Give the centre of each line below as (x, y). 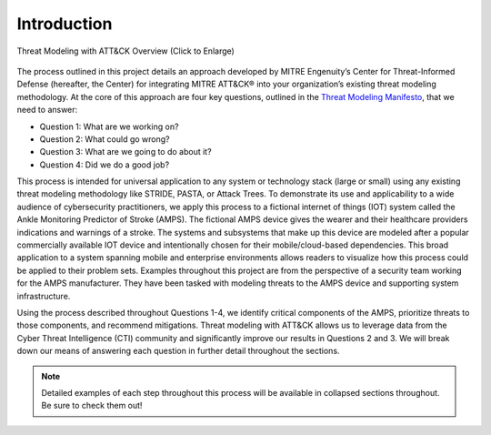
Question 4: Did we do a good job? (105, 165)
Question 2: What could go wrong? (105, 139)
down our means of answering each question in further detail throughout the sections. (178, 351)
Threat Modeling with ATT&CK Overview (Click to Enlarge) (126, 51)
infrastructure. (44, 296)
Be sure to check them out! (92, 406)
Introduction (65, 24)
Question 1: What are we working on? (109, 126)
